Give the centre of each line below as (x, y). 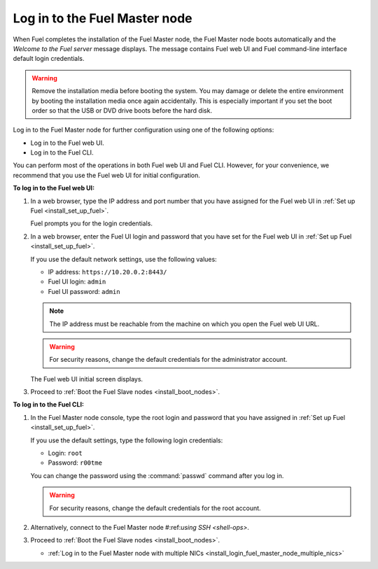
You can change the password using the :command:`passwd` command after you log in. (157, 475)
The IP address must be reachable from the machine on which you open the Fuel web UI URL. (184, 324)
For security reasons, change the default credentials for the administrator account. (168, 360)
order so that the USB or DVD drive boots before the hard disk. (122, 110)
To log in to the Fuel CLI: (48, 405)
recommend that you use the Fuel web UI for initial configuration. (107, 175)
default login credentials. (49, 59)
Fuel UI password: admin (84, 291)
